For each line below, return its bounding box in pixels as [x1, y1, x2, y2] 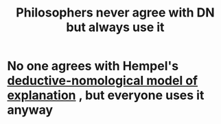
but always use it [66, 19, 165, 35]
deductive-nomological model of [7, 73, 198, 89]
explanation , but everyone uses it [7, 87, 205, 103]
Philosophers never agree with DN [16, 5, 215, 21]
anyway [7, 102, 54, 118]
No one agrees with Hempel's [7, 59, 179, 74]
